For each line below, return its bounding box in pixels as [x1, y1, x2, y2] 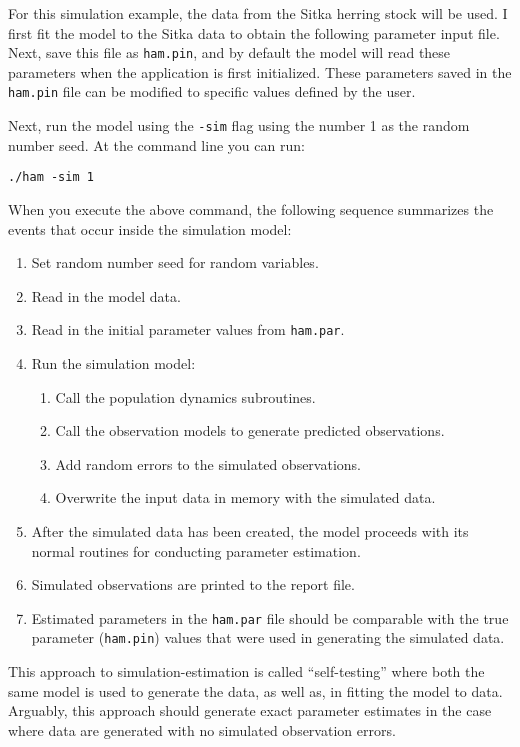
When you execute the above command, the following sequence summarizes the [8, 199, 494, 219]
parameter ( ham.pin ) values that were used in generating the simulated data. [31, 627, 505, 648]
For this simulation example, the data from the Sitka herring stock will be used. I [8, 3, 508, 23]
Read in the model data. [31, 285, 181, 306]
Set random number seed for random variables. [31, 252, 319, 273]
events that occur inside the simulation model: [8, 218, 292, 239]
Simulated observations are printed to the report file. [31, 574, 355, 595]
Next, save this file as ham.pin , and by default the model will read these [8, 42, 451, 63]
